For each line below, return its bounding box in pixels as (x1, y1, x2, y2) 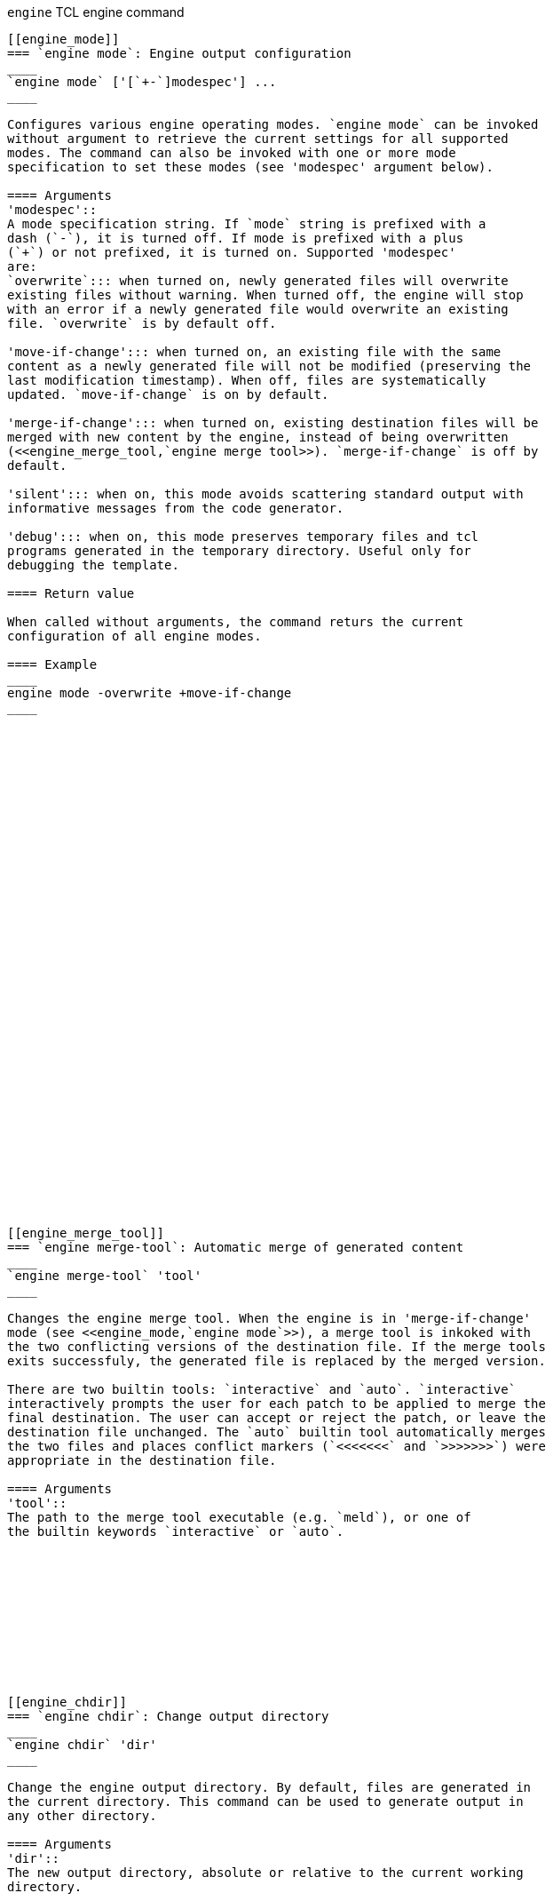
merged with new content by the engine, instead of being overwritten (7, 430, 509, 444)
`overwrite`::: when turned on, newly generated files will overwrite (7, 274, 509, 288)
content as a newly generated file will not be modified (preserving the (7, 359, 532, 373)
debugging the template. (7, 558, 179, 572)
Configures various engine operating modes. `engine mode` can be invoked (7, 117, 539, 131)
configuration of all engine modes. (7, 629, 262, 643)
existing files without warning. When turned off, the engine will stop (7, 288, 524, 302)
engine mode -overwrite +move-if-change (7, 686, 292, 700)
